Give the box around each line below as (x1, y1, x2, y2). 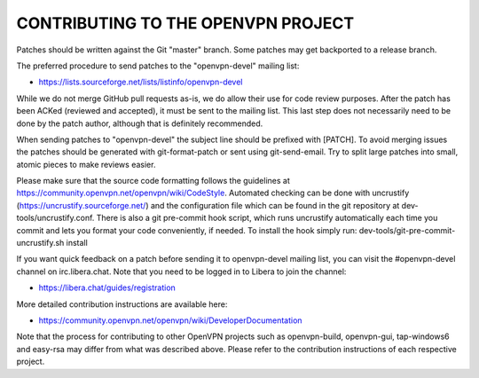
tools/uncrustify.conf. (16, 213, 95, 224)
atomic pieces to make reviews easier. (16, 159, 156, 169)
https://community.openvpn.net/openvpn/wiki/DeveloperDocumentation (38, 315, 302, 326)
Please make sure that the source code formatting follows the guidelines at (16, 176, 290, 186)
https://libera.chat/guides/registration (38, 282, 177, 293)
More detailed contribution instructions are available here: (16, 298, 228, 310)
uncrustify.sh (16, 238, 65, 248)
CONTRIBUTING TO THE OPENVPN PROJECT (16, 13, 355, 33)
